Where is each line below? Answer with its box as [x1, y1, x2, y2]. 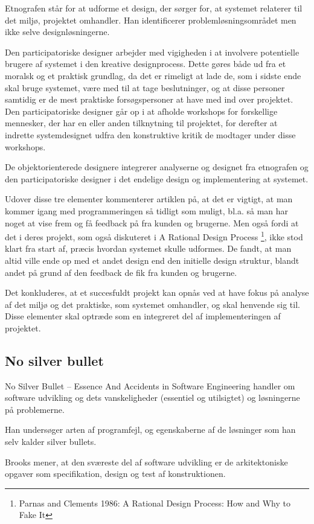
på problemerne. [5, 403, 65, 415]
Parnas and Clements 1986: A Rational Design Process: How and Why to [19, 496, 291, 509]
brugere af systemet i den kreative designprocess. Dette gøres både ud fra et [5, 57, 286, 70]
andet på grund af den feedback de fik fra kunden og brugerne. [5, 266, 237, 278]
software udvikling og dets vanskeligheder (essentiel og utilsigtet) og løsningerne [5, 391, 300, 404]
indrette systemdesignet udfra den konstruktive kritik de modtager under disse [5, 128, 296, 141]
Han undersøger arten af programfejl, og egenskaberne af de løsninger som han [5, 423, 296, 436]
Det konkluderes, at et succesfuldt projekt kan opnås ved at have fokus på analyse [5, 286, 309, 299]
